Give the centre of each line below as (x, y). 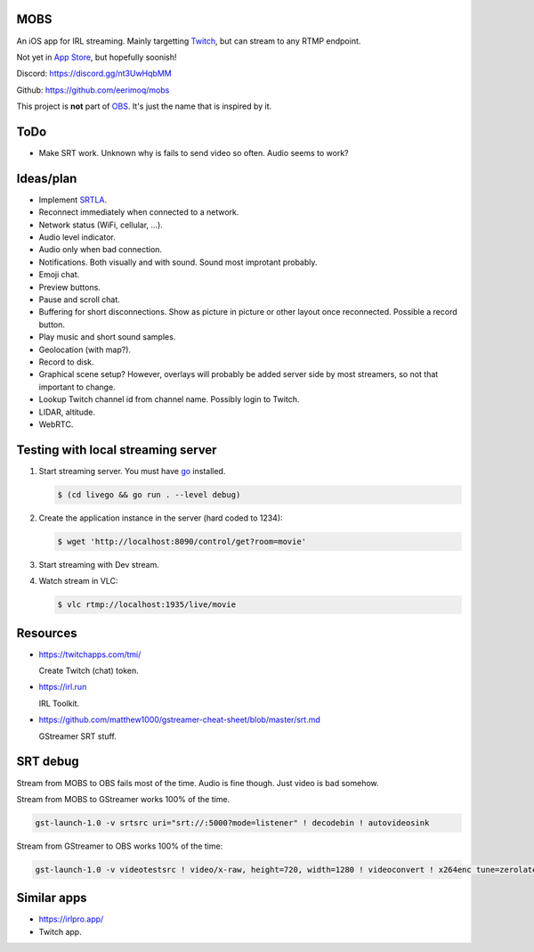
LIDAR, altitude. (67, 412)
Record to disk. (66, 362)
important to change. (77, 387)
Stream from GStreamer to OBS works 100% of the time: (120, 846)
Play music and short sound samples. (107, 337)
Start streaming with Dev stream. (99, 564)
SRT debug (48, 762)
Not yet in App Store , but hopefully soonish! (97, 57)
